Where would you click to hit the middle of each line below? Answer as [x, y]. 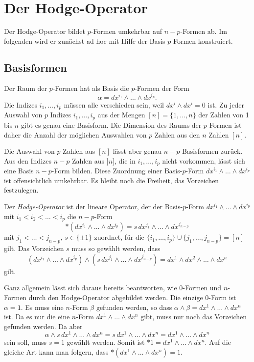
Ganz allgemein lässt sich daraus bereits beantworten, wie [91, 288]
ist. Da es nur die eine [37, 317]
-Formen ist [224, 125]
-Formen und [202, 288]
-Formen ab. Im [204, 31]
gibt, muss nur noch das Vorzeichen [194, 317]
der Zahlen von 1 [224, 115]
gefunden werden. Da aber [43, 326]
